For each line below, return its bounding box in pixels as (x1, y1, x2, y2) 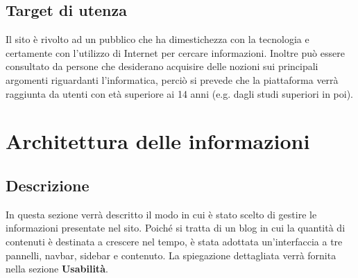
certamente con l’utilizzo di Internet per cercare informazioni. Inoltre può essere (6, 45, 345, 60)
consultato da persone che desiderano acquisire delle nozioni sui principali (6, 59, 318, 73)
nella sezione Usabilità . (6, 261, 108, 276)
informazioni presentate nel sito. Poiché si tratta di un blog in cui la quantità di (6, 220, 346, 235)
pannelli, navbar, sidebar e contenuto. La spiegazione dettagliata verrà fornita (6, 247, 336, 262)
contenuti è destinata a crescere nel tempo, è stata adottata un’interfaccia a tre (6, 234, 343, 248)
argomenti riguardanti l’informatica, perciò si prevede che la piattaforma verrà (6, 72, 339, 87)
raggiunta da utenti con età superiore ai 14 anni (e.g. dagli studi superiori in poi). (6, 86, 353, 101)
